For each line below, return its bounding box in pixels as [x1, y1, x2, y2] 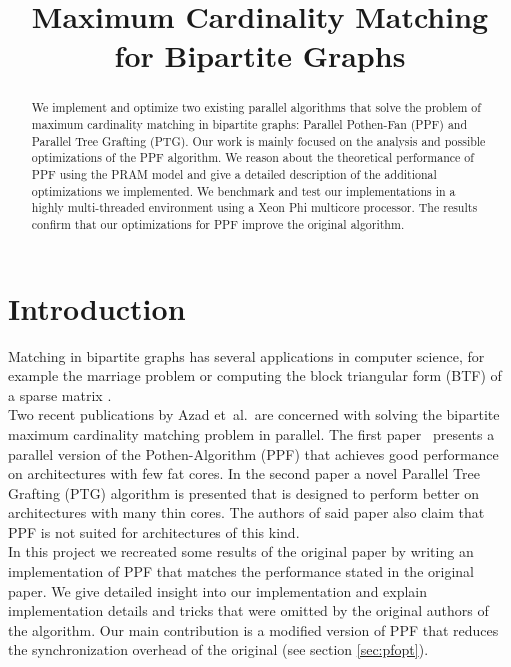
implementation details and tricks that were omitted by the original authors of [8, 600, 489, 621]
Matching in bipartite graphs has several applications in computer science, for [8, 345, 485, 366]
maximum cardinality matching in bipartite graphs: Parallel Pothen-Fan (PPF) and [31, 116, 468, 133]
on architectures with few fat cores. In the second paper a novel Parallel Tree [8, 463, 480, 484]
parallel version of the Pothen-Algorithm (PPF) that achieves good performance [8, 443, 499, 464]
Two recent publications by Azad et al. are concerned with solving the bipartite [8, 404, 500, 425]
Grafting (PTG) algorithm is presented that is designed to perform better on [8, 482, 480, 503]
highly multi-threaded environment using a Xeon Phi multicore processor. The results [31, 199, 478, 216]
